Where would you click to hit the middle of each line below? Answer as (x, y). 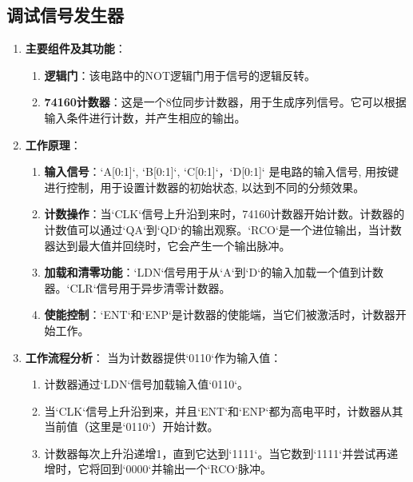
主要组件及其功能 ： (75, 48)
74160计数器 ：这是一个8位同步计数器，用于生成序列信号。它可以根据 (225, 102)
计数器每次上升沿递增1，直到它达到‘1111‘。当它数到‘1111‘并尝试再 (216, 453)
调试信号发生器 (65, 15)
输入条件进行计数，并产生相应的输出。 (145, 117)
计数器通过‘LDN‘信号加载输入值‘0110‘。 (147, 384)
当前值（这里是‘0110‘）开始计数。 (131, 426)
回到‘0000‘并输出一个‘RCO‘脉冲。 (186, 469)
